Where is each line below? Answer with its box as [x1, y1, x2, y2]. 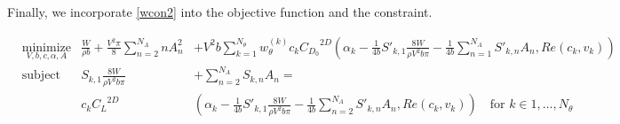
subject [21, 69, 61, 82]
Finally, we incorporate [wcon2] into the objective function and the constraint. [7, 3, 433, 20]
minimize [21, 41, 71, 54]
